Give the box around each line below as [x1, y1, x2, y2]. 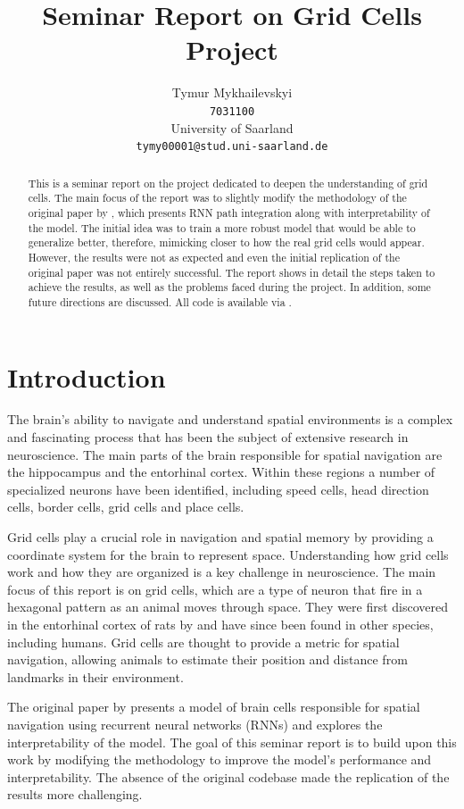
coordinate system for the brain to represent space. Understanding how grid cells [7, 545, 449, 563]
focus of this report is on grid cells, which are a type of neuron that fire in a [7, 580, 423, 598]
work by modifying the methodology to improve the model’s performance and [7, 750, 432, 769]
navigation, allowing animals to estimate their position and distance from [7, 650, 408, 669]
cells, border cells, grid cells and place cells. [7, 497, 244, 516]
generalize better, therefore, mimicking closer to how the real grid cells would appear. [28, 235, 425, 250]
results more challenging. [7, 785, 143, 804]
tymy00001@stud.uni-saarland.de [136, 140, 328, 154]
